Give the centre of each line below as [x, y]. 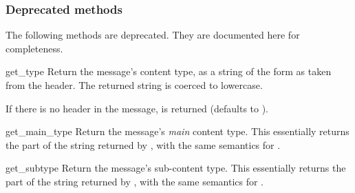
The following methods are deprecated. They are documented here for [153, 35]
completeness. [34, 48]
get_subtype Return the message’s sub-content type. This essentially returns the [176, 168]
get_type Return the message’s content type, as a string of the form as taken [169, 71]
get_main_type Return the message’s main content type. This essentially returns [177, 131]
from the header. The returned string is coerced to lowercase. [134, 85]
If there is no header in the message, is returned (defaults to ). [137, 108]
